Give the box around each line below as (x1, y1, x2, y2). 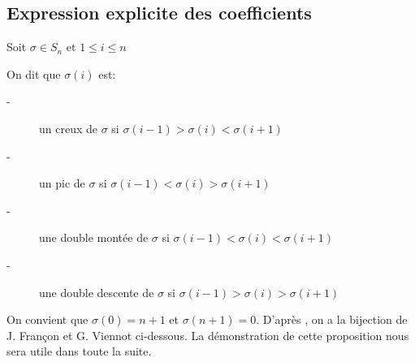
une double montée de (39, 229, 149, 246)
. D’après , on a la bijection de (256, 311, 408, 328)
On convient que (6, 311, 89, 328)
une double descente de (39, 283, 154, 300)
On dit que (6, 65, 61, 82)
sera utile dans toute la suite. (6, 343, 152, 360)
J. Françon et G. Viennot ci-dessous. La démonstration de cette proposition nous (6, 326, 409, 343)
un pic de (39, 175, 85, 192)
